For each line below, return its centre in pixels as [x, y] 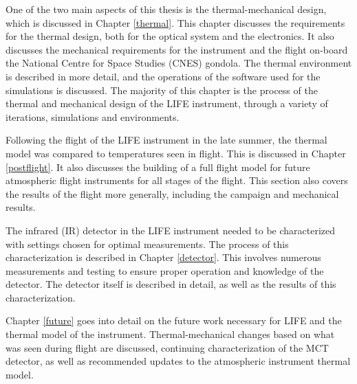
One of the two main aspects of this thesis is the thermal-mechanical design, [166, 9]
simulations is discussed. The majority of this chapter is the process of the [162, 90]
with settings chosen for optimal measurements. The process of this [147, 244]
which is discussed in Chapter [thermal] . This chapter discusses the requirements [175, 22]
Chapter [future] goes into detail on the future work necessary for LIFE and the [174, 320]
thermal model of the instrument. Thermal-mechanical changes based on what [170, 334]
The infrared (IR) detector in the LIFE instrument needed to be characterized [171, 230]
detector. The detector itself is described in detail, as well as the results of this [171, 284]
